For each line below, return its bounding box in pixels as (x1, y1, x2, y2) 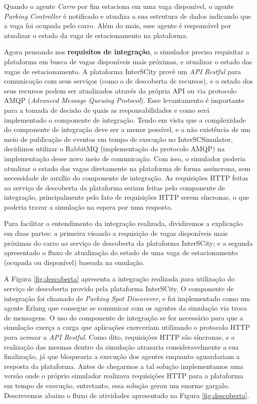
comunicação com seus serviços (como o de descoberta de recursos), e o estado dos (4, 76, 253, 86)
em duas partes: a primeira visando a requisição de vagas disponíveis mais (4, 228, 228, 238)
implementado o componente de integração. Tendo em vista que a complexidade (4, 114, 246, 125)
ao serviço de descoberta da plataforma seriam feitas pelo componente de (4, 182, 225, 192)
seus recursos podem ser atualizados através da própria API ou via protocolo (4, 85, 237, 95)
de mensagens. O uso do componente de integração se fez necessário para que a (4, 312, 243, 322)
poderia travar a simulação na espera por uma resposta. (4, 201, 173, 212)
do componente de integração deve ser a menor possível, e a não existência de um (4, 124, 251, 135)
